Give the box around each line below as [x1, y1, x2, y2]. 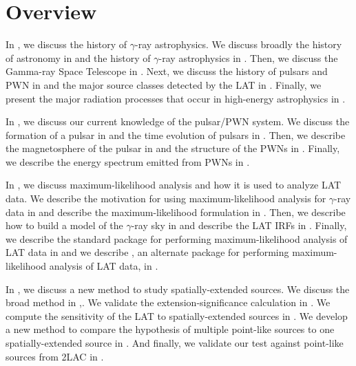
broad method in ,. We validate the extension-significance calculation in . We [6, 295, 331, 310]
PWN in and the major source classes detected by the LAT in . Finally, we [6, 77, 322, 91]
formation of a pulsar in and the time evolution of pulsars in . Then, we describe [6, 127, 346, 142]
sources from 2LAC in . [6, 349, 104, 363]
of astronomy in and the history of [6, 50, 151, 65]
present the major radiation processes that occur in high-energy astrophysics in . [6, 91, 346, 105]
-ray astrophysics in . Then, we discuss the [158, 50, 338, 65]
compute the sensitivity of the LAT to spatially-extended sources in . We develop [6, 308, 348, 323]
